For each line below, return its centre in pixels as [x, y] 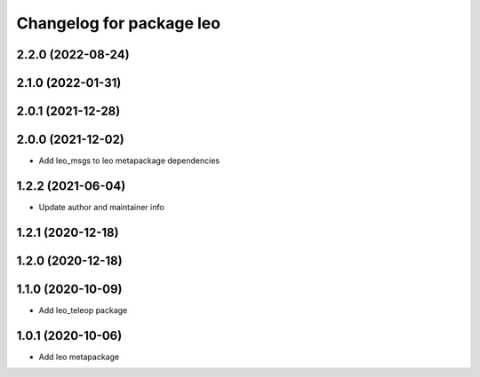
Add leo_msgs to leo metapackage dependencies [129, 161]
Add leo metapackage [79, 357]
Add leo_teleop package [83, 310]
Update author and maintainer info [101, 208]
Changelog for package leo [119, 23]
